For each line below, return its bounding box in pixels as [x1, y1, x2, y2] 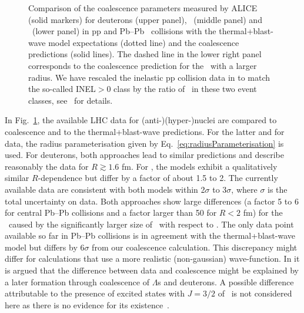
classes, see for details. [28, 94, 113, 106]
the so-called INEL [28, 83, 96, 95]
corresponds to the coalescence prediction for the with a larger [28, 59, 257, 71]
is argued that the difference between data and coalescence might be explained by [5, 264, 299, 276]
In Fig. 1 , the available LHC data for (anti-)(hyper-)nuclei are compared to [5, 114, 277, 126]
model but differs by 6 [5, 240, 85, 253]
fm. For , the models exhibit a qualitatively [122, 160, 278, 172]
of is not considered [218, 287, 292, 299]
